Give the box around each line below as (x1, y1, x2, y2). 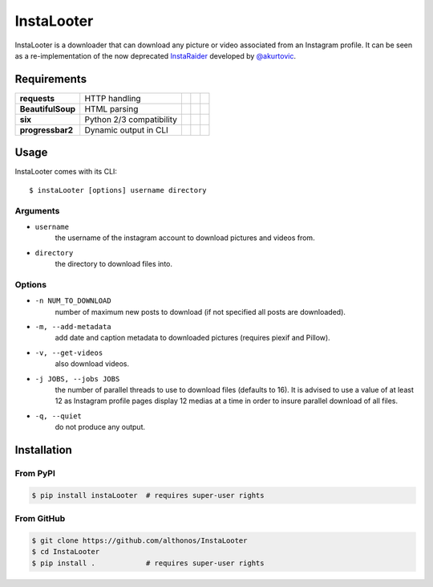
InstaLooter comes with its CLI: (14, 167, 118, 177)
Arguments (14, 205, 60, 216)
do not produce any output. (55, 422, 146, 432)
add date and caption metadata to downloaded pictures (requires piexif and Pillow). (55, 333, 330, 343)
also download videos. (55, 359, 130, 369)
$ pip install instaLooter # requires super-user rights (31, 491, 265, 499)
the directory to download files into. (55, 259, 172, 269)
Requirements (14, 72, 87, 86)
